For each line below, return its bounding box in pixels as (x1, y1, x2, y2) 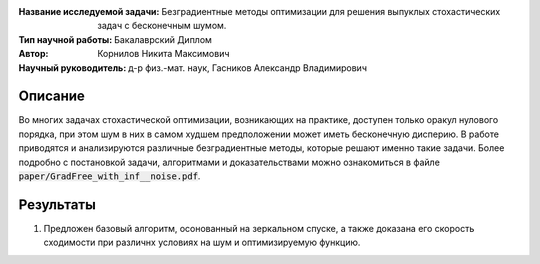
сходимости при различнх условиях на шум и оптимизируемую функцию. (43, 236, 361, 249)
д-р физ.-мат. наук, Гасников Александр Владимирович (128, 61, 367, 74)
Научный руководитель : (18, 61, 127, 74)
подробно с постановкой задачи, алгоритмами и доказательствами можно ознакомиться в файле (18, 156, 440, 168)
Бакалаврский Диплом (113, 33, 212, 45)
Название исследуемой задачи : (18, 6, 160, 17)
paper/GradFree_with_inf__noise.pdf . (18, 170, 201, 182)
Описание (18, 88, 85, 105)
